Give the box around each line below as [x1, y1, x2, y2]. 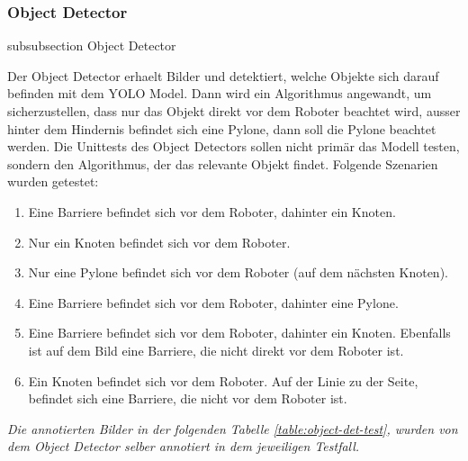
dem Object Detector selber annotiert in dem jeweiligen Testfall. [7, 437, 360, 456]
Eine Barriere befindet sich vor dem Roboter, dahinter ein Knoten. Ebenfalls [28, 323, 451, 342]
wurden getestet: [7, 172, 99, 191]
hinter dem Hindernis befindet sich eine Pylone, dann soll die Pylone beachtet [7, 119, 436, 138]
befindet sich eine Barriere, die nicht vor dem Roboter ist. [28, 389, 347, 408]
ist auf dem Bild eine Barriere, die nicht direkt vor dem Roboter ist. [28, 340, 404, 359]
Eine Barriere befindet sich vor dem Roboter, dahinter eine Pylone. [28, 293, 399, 312]
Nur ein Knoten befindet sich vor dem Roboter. [28, 232, 291, 251]
